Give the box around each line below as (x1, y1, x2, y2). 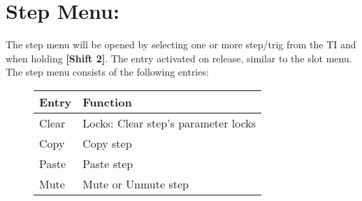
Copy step (82, 134, 132, 151)
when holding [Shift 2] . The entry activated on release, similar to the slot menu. (6, 50, 352, 65)
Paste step (82, 155, 133, 172)
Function (82, 93, 132, 110)
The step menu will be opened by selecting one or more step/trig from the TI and (6, 37, 356, 52)
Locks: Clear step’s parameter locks (82, 114, 256, 131)
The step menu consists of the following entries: (6, 64, 209, 79)
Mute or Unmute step (82, 175, 189, 192)
